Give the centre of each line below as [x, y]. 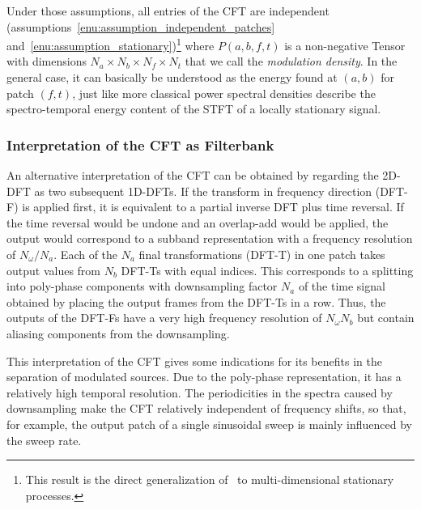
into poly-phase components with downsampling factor [142, 286]
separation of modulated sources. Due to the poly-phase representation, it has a [204, 377]
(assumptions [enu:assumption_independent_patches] [141, 26]
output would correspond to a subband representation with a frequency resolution [210, 238]
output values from [54, 270]
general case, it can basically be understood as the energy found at [172, 77]
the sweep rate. [44, 440]
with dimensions [47, 61]
